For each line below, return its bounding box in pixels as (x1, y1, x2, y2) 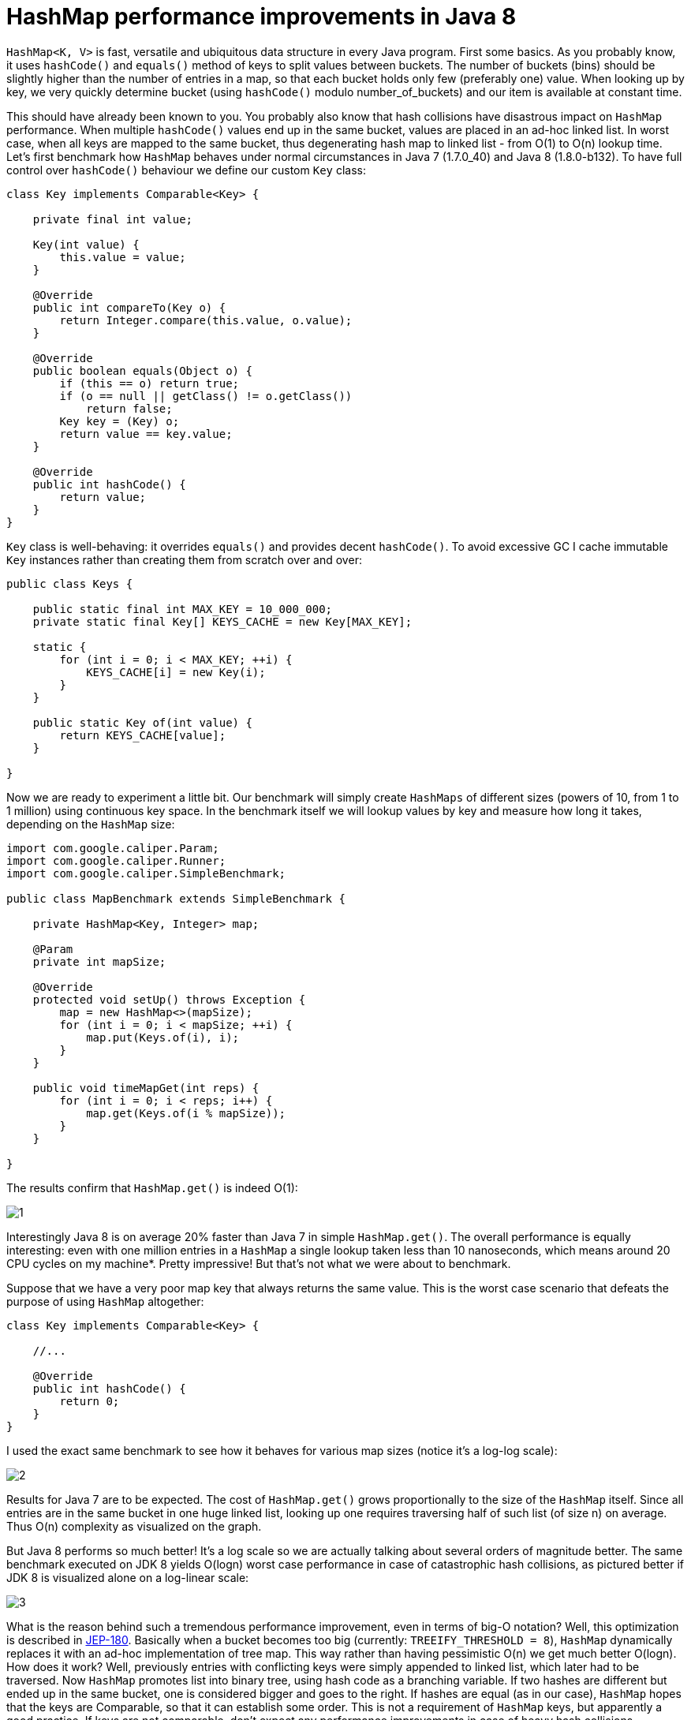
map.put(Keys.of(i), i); (86, 1030, 240, 1044)
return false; (86, 402, 173, 415)
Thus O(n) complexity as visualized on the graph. (6, 1519, 262, 1533)
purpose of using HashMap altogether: (6, 1294, 204, 1308)
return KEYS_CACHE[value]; (59, 728, 226, 742)
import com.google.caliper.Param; (6, 841, 219, 854)
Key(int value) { (32, 237, 140, 251)
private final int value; (32, 212, 193, 226)
